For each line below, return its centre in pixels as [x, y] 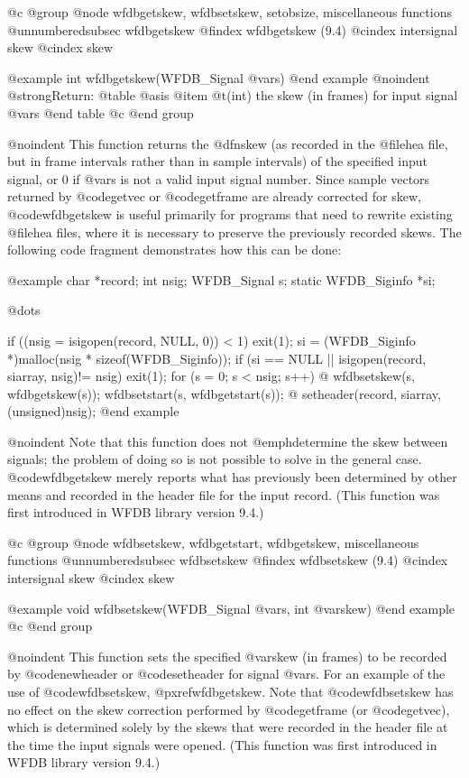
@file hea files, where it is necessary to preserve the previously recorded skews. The [234, 232]
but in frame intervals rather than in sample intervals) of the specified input [218, 161]
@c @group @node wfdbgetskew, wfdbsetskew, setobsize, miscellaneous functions [230, 12]
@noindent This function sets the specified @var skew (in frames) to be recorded [227, 656]
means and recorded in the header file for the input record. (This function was [224, 494]
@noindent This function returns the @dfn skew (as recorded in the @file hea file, [228, 143]
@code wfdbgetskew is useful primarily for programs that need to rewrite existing [230, 213]
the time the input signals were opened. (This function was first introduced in [222, 744]
